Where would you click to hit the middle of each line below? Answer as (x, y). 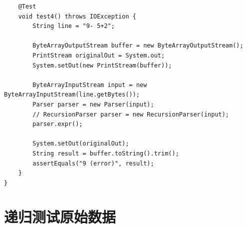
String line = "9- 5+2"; (74, 26)
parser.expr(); (58, 124)
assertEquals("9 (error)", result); (93, 163)
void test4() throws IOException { (77, 16)
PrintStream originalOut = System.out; (99, 55)
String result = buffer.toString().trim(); (106, 153)
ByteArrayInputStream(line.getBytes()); (72, 95)
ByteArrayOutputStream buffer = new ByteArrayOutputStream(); (138, 46)
